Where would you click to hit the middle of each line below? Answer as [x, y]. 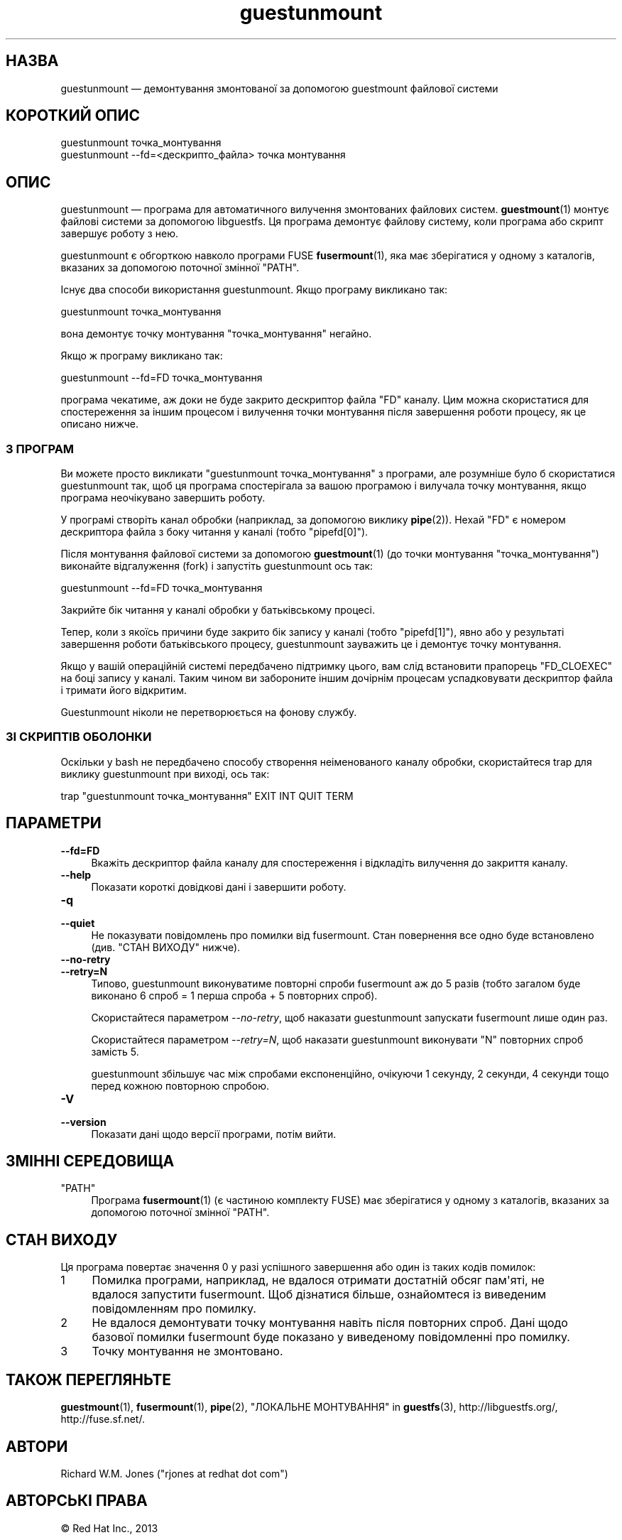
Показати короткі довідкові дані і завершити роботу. [219, 886]
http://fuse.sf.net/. [103, 1419]
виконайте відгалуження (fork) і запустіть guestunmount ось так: [217, 566]
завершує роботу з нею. [119, 234]
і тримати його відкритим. [124, 690]
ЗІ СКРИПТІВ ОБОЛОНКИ [79, 737]
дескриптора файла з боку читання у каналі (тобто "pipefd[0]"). [214, 532]
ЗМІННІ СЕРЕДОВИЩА [90, 1161]
